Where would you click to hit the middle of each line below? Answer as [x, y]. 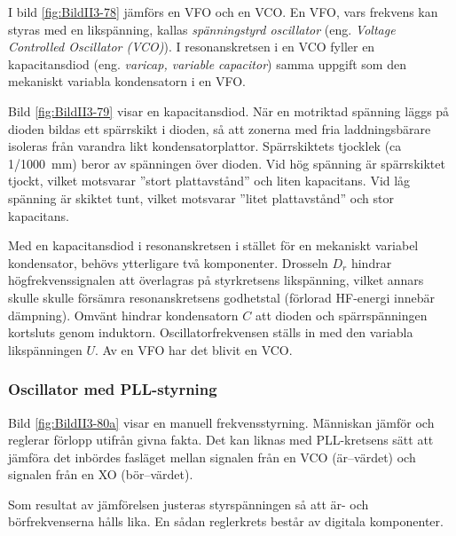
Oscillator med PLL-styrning [113, 389]
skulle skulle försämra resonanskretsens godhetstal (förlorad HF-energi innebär [222, 297]
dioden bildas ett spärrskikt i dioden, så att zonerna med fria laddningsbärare [220, 128]
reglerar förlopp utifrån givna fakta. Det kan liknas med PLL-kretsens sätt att [221, 440]
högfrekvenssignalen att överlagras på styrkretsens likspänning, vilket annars [216, 280]
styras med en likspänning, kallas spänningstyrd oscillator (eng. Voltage [202, 29]
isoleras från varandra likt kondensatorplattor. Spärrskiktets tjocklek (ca [205, 146]
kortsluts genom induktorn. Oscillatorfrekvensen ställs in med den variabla [211, 332]
